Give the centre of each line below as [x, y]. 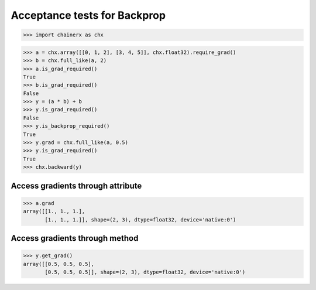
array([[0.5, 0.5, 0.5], [59, 264]
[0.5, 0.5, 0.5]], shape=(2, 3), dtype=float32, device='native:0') [145, 272]
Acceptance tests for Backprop [88, 15]
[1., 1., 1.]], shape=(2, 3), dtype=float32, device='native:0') [140, 219]
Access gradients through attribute [76, 185]
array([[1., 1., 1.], [54, 211]
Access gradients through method [75, 238]
